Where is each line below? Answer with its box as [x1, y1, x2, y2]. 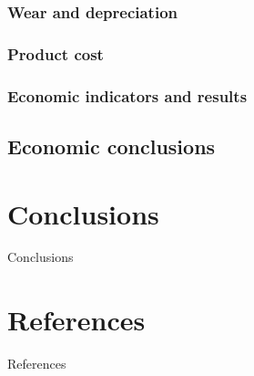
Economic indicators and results [7, 84, 248, 107]
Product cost [7, 42, 104, 65]
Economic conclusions [7, 131, 216, 160]
